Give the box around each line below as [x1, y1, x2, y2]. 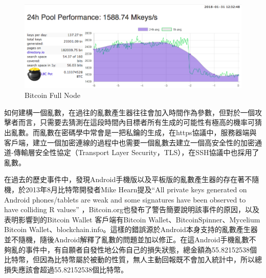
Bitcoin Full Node [25, 90, 80, 100]
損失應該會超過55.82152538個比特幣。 [4, 264, 128, 274]
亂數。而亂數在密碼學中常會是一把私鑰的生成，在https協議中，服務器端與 [11, 127, 257, 138]
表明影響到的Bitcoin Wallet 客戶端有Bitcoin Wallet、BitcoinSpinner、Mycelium [4, 214, 260, 224]
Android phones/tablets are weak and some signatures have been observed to [4, 194, 246, 205]
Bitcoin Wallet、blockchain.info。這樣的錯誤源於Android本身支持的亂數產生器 [4, 224, 258, 235]
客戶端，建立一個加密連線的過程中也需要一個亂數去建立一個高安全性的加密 [4, 137, 255, 147]
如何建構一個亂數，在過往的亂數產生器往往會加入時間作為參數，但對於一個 [4, 107, 255, 117]
